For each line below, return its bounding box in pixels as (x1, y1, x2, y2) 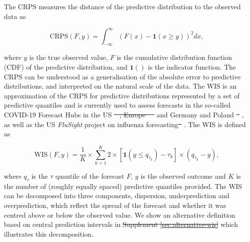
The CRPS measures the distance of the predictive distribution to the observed (4, 1, 241, 11)
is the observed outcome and (141, 170, 226, 181)
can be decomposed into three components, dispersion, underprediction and (4, 190, 229, 201)
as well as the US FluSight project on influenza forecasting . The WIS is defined (4, 119, 246, 129)
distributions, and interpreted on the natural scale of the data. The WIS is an (4, 81, 237, 91)
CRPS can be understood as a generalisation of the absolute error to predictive (4, 71, 241, 81)
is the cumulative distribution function (117, 52, 232, 62)
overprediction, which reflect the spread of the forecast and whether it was (4, 200, 227, 210)
